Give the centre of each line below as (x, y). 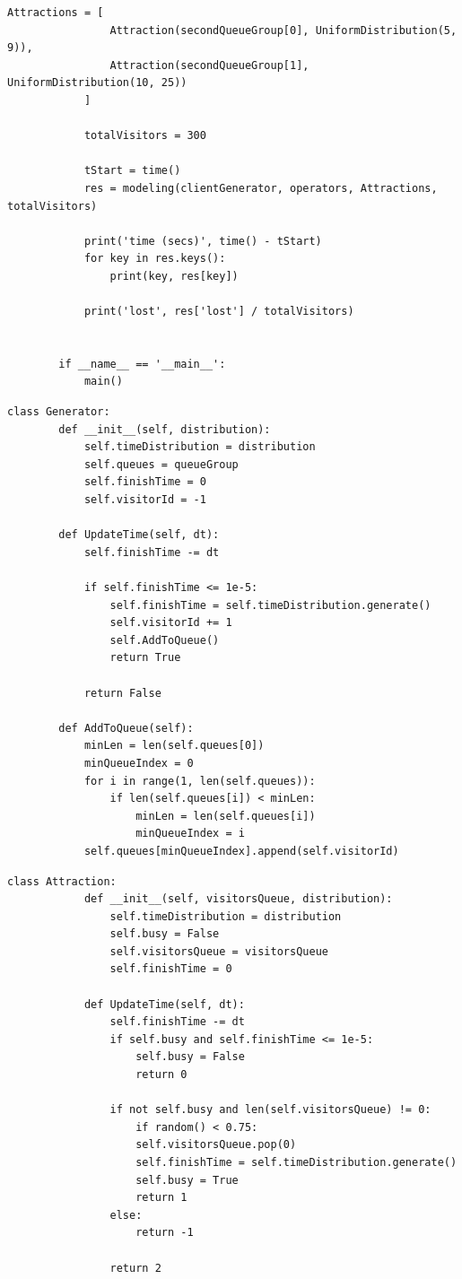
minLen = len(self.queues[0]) (174, 746)
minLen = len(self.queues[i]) (226, 816)
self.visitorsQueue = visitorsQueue (219, 951)
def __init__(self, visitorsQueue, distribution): (238, 899)
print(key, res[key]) (174, 276)
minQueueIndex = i (190, 834)
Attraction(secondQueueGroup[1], (209, 65)
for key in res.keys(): (155, 259)
